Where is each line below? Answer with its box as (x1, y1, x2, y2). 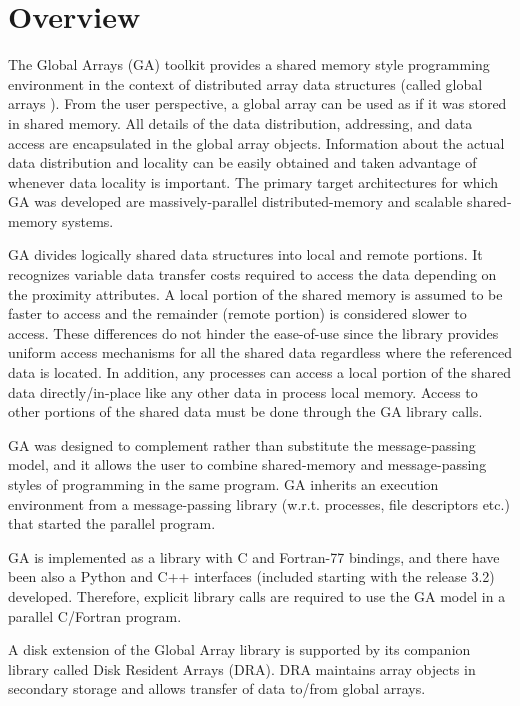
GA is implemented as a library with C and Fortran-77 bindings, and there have (8, 546, 500, 567)
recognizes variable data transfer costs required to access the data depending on (8, 264, 497, 285)
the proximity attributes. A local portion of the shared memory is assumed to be (8, 283, 503, 304)
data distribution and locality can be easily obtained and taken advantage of (8, 152, 477, 173)
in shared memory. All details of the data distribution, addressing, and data (8, 112, 473, 133)
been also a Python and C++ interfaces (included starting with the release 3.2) (8, 566, 495, 587)
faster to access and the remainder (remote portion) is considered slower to (8, 303, 467, 324)
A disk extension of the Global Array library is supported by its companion (8, 639, 471, 660)
